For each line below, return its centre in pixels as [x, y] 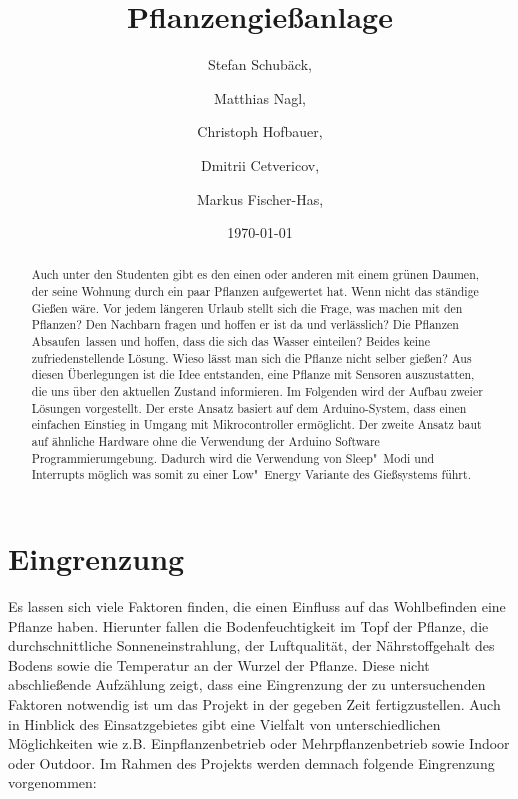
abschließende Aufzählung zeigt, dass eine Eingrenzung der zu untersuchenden [247, 684]
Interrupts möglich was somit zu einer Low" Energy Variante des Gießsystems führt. [251, 474]
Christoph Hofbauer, [260, 131]
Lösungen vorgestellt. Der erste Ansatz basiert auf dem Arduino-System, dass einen [249, 407]
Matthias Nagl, [260, 97]
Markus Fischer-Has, [260, 198]
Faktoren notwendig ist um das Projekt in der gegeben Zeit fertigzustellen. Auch [254, 703]
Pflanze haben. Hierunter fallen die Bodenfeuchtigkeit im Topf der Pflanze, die [248, 625]
